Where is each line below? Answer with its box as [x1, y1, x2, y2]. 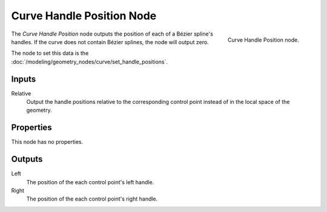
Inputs [11, 74, 36, 84]
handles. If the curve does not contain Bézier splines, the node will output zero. [11, 38, 209, 45]
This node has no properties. [11, 138, 84, 146]
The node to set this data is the [11, 50, 89, 57]
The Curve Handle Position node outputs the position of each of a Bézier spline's [11, 30, 213, 37]
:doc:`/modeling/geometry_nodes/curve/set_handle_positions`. [11, 58, 168, 65]
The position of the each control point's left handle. [26, 178, 154, 185]
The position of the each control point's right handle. [26, 195, 158, 202]
